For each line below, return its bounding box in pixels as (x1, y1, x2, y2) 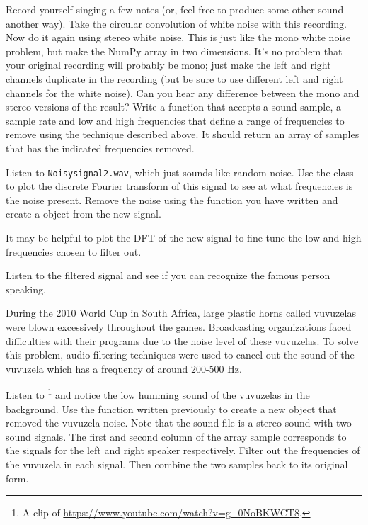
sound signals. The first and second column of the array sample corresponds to (6, 429, 347, 444)
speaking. (6, 281, 46, 296)
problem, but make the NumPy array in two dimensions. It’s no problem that (6, 43, 343, 58)
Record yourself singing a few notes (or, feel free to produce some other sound (6, 2, 344, 16)
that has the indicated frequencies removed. (6, 140, 195, 155)
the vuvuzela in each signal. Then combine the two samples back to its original (6, 456, 348, 471)
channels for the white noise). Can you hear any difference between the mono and (6, 85, 360, 100)
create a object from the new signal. (6, 206, 161, 221)
